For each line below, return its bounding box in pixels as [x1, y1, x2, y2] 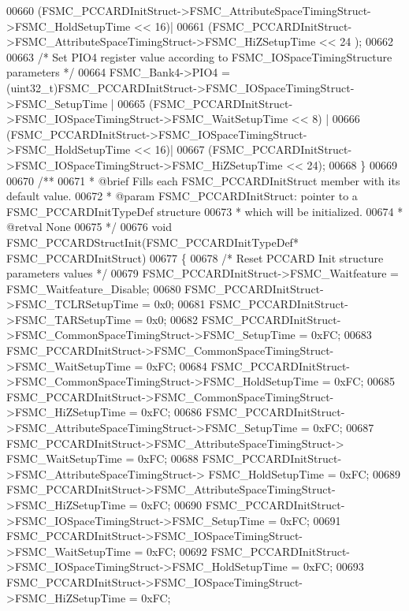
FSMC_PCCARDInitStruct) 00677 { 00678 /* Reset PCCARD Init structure [6, 249, 384, 266]
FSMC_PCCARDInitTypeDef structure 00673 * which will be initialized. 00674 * [6, 203, 403, 219]
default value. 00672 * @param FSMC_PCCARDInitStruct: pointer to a [6, 188, 358, 204]
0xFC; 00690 [141, 497, 203, 512]
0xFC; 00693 [303, 558, 364, 575]
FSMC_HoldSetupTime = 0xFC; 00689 [208, 465, 401, 482]
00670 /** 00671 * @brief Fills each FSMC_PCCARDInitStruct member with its [6, 172, 400, 188]
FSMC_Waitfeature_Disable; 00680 [6, 280, 181, 296]
